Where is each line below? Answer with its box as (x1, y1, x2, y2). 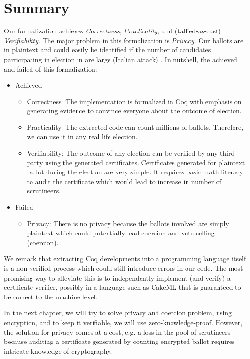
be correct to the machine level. (4, 291, 97, 301)
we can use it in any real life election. (27, 131, 138, 141)
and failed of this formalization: (4, 63, 97, 74)
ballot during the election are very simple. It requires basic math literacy (27, 167, 243, 177)
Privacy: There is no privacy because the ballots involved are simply (27, 218, 229, 228)
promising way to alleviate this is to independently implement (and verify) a (4, 272, 231, 282)
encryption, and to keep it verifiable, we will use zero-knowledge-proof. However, (4, 317, 243, 327)
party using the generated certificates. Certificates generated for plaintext (27, 157, 245, 167)
